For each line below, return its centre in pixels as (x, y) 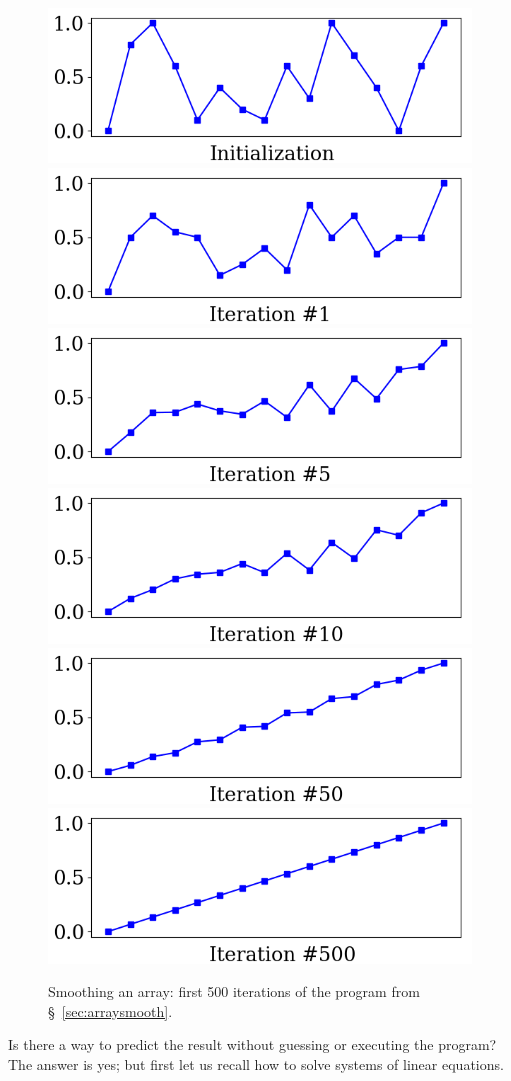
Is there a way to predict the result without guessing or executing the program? (252, 1044)
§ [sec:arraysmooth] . (110, 1010)
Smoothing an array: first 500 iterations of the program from (234, 991)
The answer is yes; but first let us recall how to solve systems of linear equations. (256, 1064)
